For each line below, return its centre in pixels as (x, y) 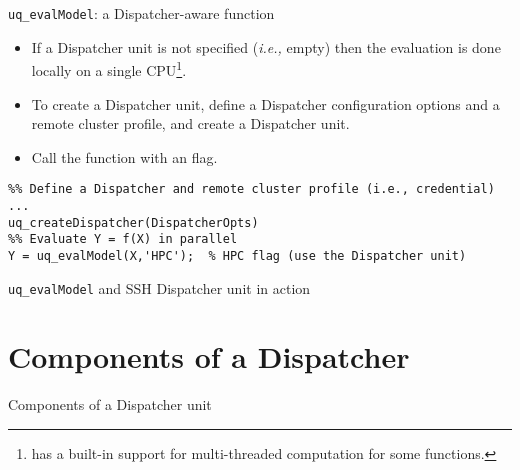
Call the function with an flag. (124, 156)
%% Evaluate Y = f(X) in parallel (123, 239)
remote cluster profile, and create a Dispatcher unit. (190, 123)
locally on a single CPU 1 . (109, 68)
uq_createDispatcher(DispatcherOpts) (133, 222)
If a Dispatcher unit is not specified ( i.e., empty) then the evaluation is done (266, 46)
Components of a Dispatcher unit (110, 404)
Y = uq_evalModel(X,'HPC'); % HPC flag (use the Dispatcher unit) (237, 255)
